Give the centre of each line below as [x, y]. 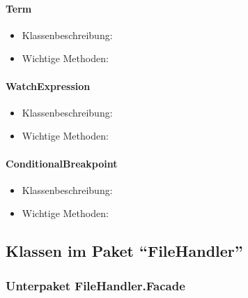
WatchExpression [48, 85]
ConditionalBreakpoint [62, 163]
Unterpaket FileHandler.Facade [95, 285]
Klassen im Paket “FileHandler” [124, 251]
